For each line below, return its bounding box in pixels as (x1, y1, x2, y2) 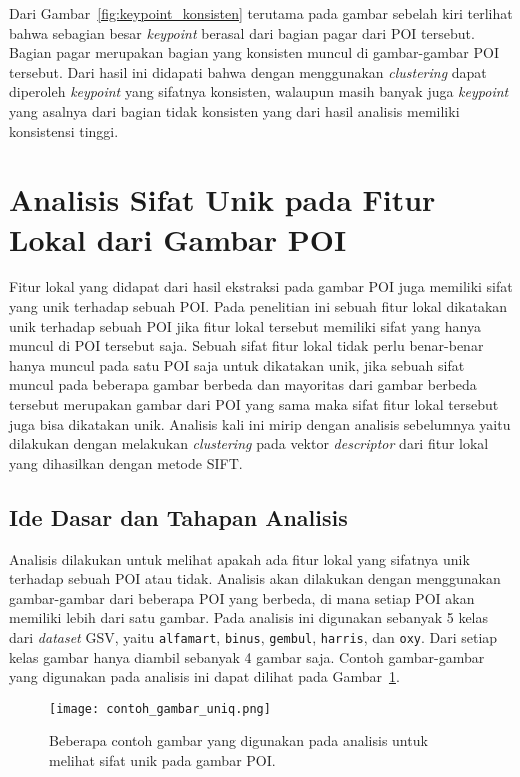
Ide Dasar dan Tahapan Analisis (9, 501, 348, 532)
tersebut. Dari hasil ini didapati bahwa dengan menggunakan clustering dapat (9, 61, 487, 82)
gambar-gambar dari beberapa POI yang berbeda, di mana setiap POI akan (9, 587, 475, 608)
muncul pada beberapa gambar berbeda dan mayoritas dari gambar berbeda (9, 374, 477, 395)
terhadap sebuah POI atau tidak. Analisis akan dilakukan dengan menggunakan (9, 568, 501, 589)
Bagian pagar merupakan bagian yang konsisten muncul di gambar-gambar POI (9, 42, 499, 63)
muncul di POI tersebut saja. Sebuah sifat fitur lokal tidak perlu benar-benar (9, 335, 484, 356)
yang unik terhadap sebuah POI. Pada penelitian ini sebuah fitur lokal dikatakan (9, 296, 508, 317)
